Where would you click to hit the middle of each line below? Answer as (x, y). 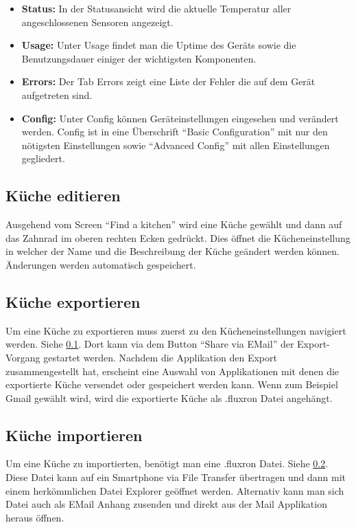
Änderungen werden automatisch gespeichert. (101, 264)
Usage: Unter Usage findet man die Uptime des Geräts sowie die (159, 45)
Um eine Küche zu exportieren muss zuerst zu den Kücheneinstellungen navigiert (176, 330)
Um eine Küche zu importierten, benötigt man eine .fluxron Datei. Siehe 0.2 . (167, 463)
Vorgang (23, 357)
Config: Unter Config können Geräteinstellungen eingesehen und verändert (180, 118)
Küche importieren (74, 435)
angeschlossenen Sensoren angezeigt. (97, 22)
